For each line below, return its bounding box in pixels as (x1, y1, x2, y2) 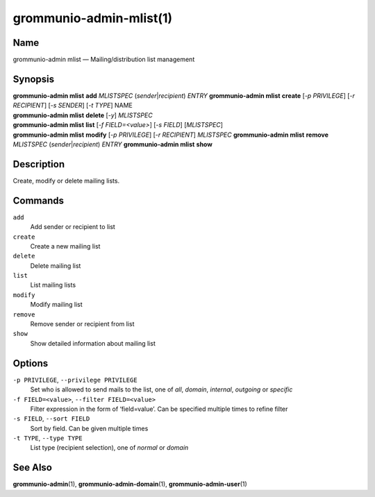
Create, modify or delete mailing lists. (12, 176, 120, 185)
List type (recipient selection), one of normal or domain (30, 444, 189, 452)
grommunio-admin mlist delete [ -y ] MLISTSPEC (12, 111, 153, 119)
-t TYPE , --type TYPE (12, 434, 83, 442)
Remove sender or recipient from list (30, 320, 135, 328)
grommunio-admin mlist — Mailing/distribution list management (12, 56, 195, 64)
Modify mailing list (30, 301, 83, 309)
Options (12, 357, 49, 369)
